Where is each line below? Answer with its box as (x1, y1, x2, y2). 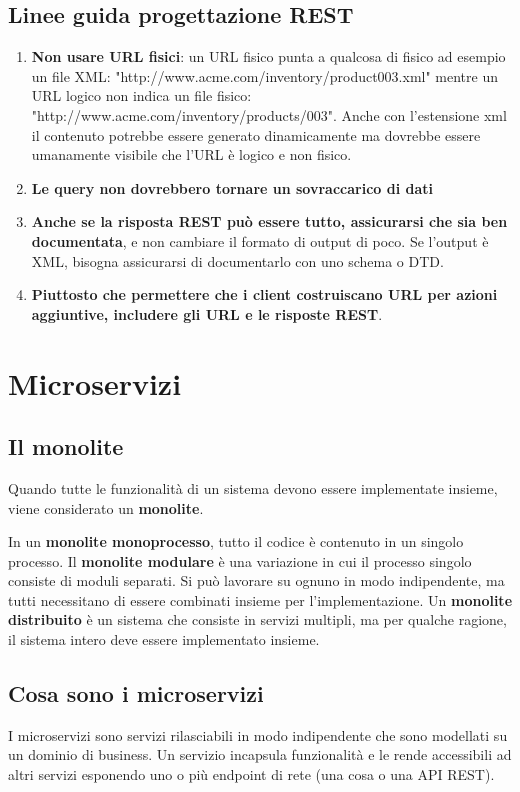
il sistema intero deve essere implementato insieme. (8, 629, 320, 650)
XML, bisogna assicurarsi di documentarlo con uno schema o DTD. (31, 250, 444, 271)
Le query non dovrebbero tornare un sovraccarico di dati (31, 177, 434, 198)
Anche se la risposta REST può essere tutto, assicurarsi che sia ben (31, 211, 508, 232)
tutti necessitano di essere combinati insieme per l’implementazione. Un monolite (8, 589, 513, 610)
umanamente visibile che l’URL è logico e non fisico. (31, 144, 352, 165)
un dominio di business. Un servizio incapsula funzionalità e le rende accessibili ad (8, 744, 512, 765)
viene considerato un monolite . (8, 497, 204, 518)
